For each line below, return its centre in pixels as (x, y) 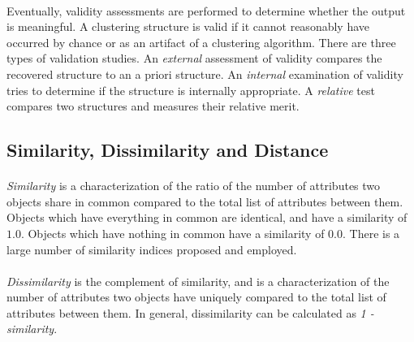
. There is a (371, 233)
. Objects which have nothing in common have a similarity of (172, 233)
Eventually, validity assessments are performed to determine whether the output (206, 10)
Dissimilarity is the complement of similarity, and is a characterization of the (198, 281)
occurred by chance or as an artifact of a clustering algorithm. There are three (201, 42)
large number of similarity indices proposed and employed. (152, 249)
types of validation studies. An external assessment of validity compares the (194, 58)
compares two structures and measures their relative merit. (153, 106)
